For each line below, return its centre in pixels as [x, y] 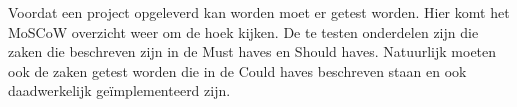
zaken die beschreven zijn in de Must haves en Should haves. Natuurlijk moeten [252, 51]
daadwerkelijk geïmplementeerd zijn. [119, 90]
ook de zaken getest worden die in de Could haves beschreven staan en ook [237, 70]
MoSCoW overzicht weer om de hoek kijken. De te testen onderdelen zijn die [243, 31]
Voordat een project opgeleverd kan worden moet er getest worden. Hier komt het [259, 12]
